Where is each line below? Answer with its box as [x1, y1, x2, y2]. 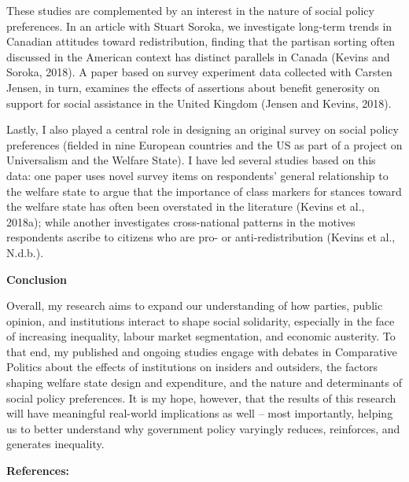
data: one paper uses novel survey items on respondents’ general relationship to [6, 167, 389, 183]
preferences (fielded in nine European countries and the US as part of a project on [6, 136, 403, 153]
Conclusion [6, 270, 68, 287]
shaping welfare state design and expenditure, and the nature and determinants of [6, 374, 402, 391]
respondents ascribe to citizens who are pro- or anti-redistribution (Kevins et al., [6, 229, 396, 245]
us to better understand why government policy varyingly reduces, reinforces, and [6, 420, 400, 436]
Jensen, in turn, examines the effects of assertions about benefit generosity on [6, 79, 380, 95]
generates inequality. [6, 436, 105, 452]
